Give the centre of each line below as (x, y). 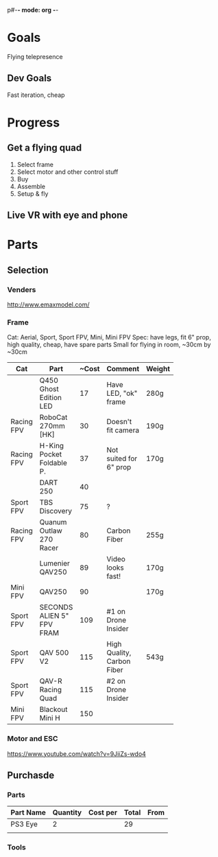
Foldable (53, 463)
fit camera (122, 430)
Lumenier (55, 564)
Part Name (28, 812)
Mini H (50, 718)
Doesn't (119, 422)
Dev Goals (29, 78)
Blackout (53, 709)
